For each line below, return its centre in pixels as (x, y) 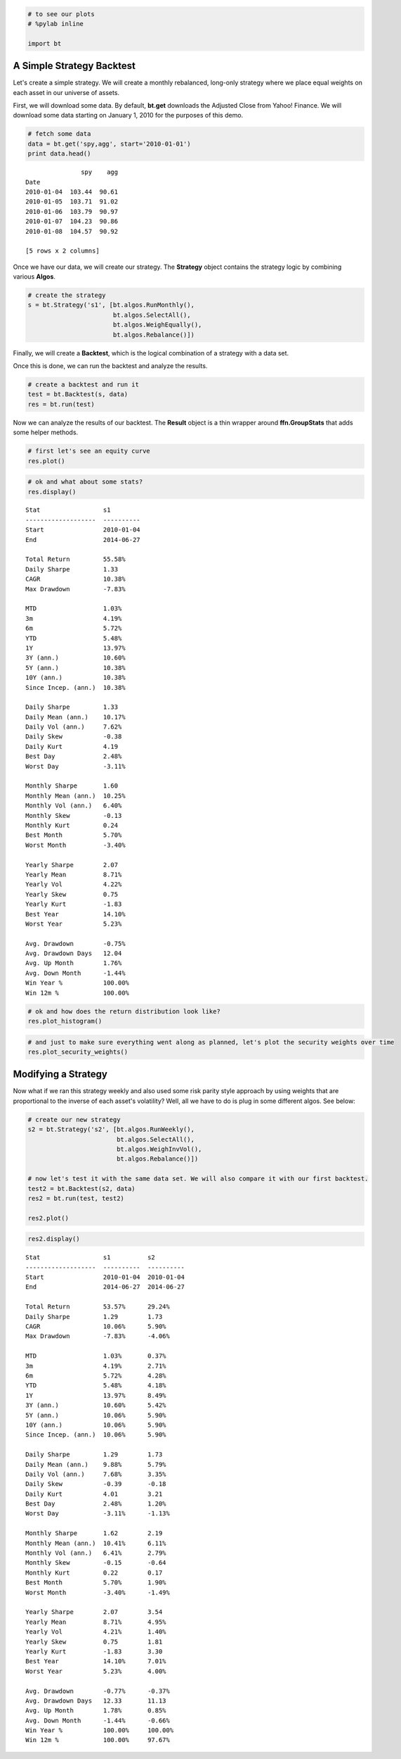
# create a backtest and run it (84, 385)
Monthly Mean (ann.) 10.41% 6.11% (96, 1543)
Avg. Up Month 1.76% (74, 963)
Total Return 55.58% (75, 559)
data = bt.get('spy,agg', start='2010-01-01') (109, 144)
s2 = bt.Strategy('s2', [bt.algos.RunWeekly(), (111, 1129)
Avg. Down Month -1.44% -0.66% (98, 1720)
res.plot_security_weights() (78, 1052)
